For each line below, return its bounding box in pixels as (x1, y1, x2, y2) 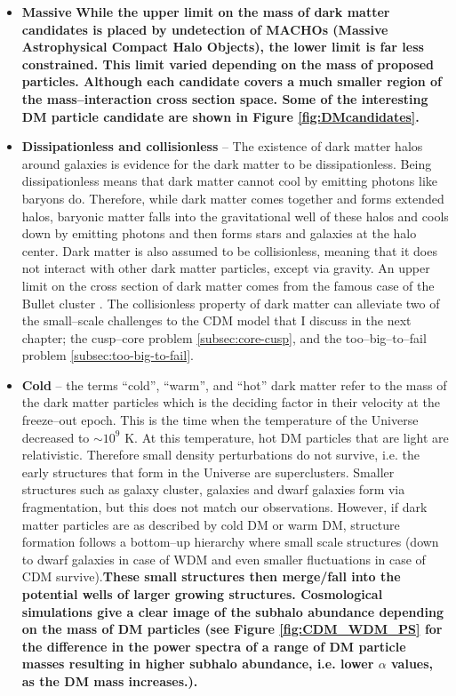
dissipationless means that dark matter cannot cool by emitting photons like (21, 172, 438, 190)
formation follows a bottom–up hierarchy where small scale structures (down (21, 532, 439, 551)
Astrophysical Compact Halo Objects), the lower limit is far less (21, 37, 424, 56)
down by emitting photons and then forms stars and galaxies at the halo (21, 224, 417, 243)
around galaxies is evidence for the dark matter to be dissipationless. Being (21, 154, 432, 172)
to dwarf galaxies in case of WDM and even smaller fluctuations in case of (21, 549, 426, 568)
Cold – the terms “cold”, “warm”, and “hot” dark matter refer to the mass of (21, 375, 447, 394)
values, (391, 654, 434, 673)
